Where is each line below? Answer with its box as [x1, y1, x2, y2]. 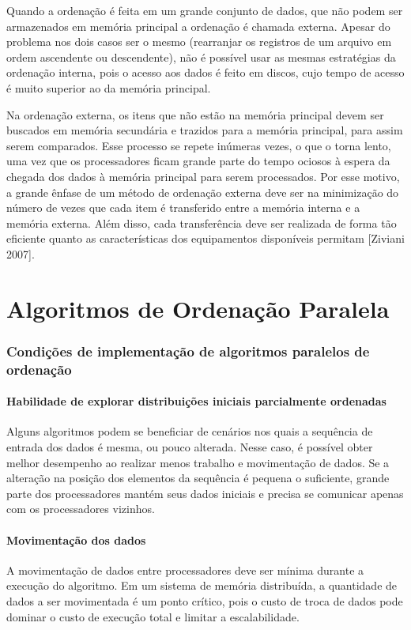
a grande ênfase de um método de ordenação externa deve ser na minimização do [6, 183, 399, 200]
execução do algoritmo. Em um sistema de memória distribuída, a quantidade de [6, 577, 398, 594]
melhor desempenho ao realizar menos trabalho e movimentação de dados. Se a [6, 454, 390, 470]
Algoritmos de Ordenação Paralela [6, 292, 390, 324]
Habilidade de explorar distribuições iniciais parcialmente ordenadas [6, 393, 386, 409]
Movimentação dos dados [6, 531, 146, 548]
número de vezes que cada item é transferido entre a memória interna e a [6, 199, 360, 216]
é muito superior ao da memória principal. [6, 79, 211, 96]
